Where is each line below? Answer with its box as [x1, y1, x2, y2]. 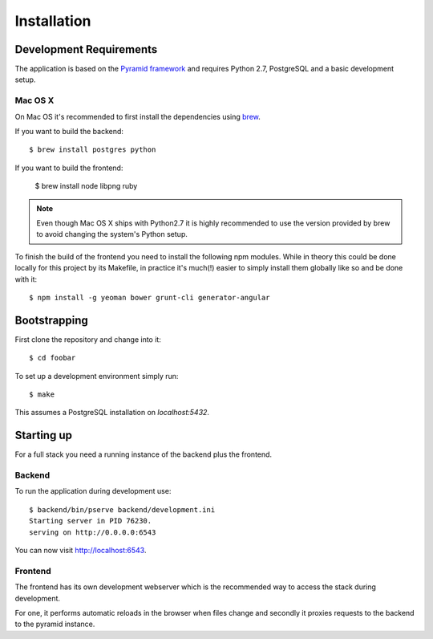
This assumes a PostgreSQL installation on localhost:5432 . [14, 408, 210, 417]
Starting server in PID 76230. [29, 516, 152, 526]
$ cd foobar [29, 353, 76, 363]
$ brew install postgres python [29, 145, 156, 154]
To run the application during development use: [14, 486, 172, 496]
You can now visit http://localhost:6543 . [14, 545, 148, 555]
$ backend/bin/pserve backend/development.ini [29, 505, 216, 514]
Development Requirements [14, 43, 158, 56]
